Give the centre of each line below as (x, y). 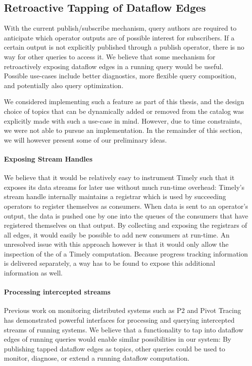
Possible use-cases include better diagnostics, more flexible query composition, (120, 76)
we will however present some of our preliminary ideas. (85, 139)
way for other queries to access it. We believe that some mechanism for (110, 56)
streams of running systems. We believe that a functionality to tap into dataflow (124, 329)
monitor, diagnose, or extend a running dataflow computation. (97, 358)
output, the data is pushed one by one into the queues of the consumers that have (126, 215)
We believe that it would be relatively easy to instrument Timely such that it (119, 177)
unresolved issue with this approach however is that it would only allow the (116, 244)
